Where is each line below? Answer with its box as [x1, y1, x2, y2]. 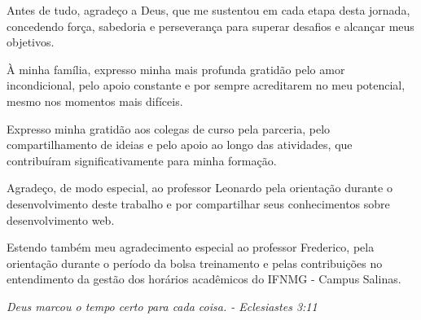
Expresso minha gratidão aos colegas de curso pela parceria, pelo [7, 120, 331, 137]
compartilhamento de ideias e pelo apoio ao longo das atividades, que [7, 136, 353, 153]
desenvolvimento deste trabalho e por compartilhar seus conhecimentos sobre [7, 195, 390, 212]
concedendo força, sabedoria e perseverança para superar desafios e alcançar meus [7, 17, 414, 34]
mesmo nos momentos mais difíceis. [7, 92, 183, 109]
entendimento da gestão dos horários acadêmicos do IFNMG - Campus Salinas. [7, 270, 401, 287]
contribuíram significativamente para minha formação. [7, 151, 277, 169]
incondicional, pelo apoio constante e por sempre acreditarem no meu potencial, [7, 77, 406, 94]
